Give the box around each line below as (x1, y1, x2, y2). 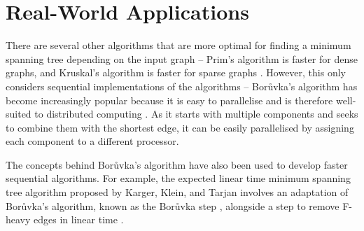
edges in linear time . (34, 212, 124, 227)
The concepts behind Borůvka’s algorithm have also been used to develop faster (6, 157, 348, 171)
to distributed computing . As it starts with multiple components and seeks (34, 106, 358, 121)
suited (6, 106, 31, 121)
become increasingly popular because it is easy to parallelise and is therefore (6, 92, 333, 107)
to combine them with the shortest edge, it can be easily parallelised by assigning (6, 120, 354, 134)
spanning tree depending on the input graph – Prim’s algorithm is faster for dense (6, 51, 358, 66)
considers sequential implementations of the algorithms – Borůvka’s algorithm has (6, 78, 358, 93)
